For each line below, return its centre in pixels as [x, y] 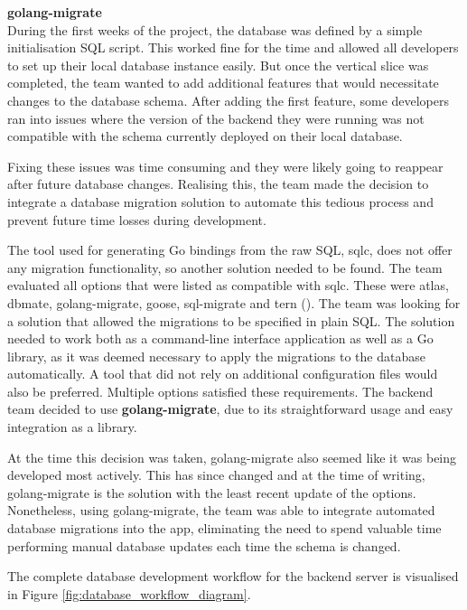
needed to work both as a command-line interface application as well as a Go [220, 338]
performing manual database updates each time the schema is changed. [204, 545]
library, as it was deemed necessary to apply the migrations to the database [216, 356]
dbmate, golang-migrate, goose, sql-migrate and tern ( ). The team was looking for [234, 302]
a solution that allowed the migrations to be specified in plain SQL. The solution [231, 320]
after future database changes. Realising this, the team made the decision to [218, 184]
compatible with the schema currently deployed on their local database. [205, 136]
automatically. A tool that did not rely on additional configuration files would [223, 374]
